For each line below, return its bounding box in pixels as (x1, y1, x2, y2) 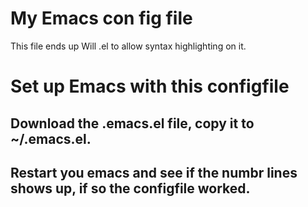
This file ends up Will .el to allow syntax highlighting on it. (10, 40, 247, 52)
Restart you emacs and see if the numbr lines (10, 164, 298, 181)
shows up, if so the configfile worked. (10, 180, 251, 197)
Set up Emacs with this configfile (10, 75, 290, 98)
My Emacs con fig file (10, 7, 193, 30)
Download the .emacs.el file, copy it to (10, 115, 255, 132)
